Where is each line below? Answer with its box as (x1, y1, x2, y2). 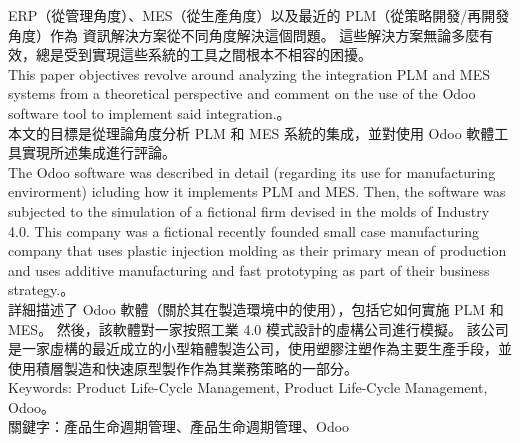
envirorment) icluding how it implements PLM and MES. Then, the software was (8, 181, 506, 202)
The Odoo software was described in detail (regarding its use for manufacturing (8, 161, 496, 182)
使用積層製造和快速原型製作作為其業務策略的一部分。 (8, 357, 358, 378)
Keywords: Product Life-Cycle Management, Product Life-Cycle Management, (8, 377, 488, 398)
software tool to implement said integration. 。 (8, 102, 291, 123)
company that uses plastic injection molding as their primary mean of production (8, 240, 507, 261)
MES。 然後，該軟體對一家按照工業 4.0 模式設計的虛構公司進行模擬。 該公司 (8, 318, 509, 339)
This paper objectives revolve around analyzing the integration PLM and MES (8, 63, 491, 84)
